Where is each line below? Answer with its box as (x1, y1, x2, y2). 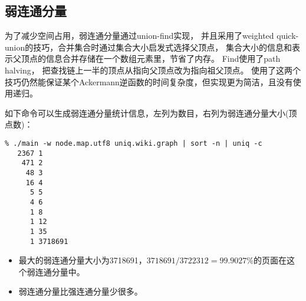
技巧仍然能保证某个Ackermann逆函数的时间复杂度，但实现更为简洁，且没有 (5, 75, 293, 88)
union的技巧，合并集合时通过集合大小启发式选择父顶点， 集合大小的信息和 (5, 41, 292, 53)
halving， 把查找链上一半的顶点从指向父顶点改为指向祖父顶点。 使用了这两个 (5, 63, 301, 76)
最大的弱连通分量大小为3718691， (18, 254, 147, 266)
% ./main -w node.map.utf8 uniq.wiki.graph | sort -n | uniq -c (5, 139, 262, 148)
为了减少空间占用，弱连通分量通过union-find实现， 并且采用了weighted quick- (5, 29, 299, 42)
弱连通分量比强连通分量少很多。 (18, 285, 143, 297)
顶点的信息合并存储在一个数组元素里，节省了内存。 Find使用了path (21, 52, 281, 65)
